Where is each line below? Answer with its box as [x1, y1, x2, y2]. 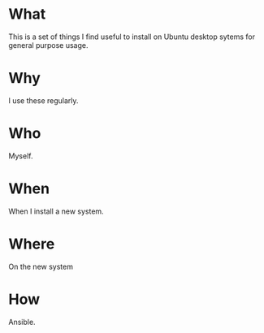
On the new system [8, 262, 73, 271]
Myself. [8, 151, 33, 161]
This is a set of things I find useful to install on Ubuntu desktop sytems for [8, 32, 256, 41]
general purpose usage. [8, 40, 89, 50]
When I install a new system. [8, 206, 104, 216]
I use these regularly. [8, 95, 79, 106]
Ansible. [8, 317, 36, 327]
